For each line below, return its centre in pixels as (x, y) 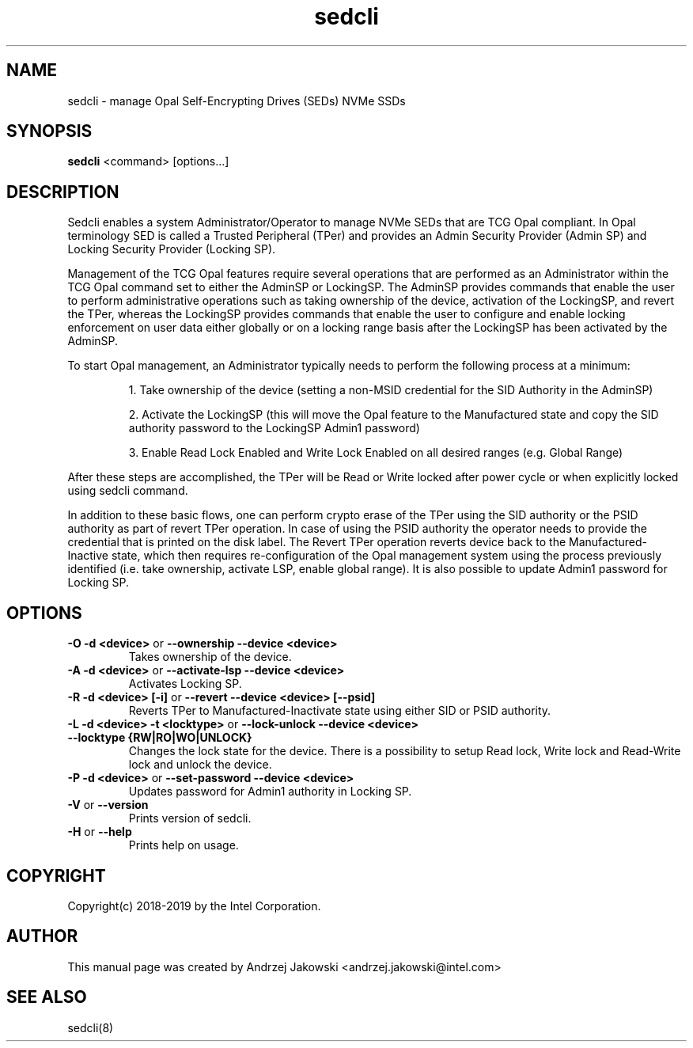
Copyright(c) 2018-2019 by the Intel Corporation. (194, 906)
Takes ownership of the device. (210, 657)
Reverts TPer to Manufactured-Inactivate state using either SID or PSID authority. (340, 711)
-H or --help (100, 832)
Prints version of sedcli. (190, 818)
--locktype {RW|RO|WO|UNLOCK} (160, 738)
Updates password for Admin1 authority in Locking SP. (270, 792)
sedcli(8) (91, 1027)
